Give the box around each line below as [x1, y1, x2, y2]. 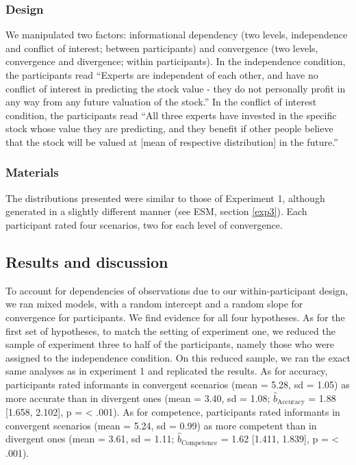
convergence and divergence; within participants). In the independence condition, [5, 54, 346, 68]
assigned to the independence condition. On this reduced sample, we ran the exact [5, 350, 351, 364]
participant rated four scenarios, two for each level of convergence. [5, 217, 283, 231]
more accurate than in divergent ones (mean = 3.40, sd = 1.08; [5, 390, 270, 405]
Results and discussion [5, 251, 168, 272]
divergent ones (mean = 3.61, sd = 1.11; [5, 431, 175, 446]
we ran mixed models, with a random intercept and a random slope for [5, 297, 303, 311]
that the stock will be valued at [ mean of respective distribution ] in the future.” [5, 134, 338, 149]
